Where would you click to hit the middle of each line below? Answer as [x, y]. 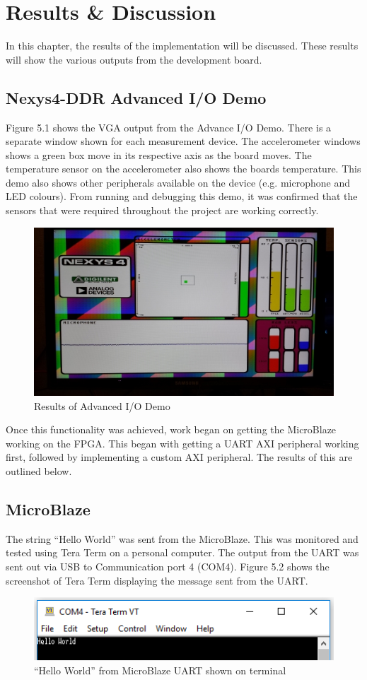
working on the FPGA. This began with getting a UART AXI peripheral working [182, 443]
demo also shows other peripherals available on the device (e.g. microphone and [178, 182]
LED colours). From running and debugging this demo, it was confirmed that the [182, 196]
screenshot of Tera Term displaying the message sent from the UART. [157, 580]
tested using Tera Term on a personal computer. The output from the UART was [182, 552]
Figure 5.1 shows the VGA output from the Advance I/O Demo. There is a [169, 127]
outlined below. [39, 470]
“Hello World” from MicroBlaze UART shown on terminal [160, 670]
